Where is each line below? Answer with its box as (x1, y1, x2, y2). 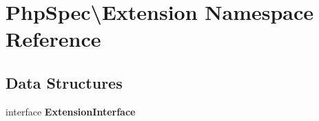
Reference (6, 25, 101, 53)
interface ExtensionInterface (6, 104, 136, 118)
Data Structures (6, 71, 123, 93)
